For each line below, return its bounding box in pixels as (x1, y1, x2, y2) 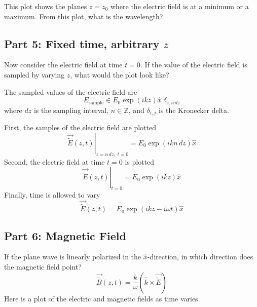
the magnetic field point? (4, 261, 82, 272)
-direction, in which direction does (147, 251, 253, 262)
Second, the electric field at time (4, 156, 105, 167)
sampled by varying (4, 69, 65, 80)
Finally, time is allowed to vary (4, 189, 100, 200)
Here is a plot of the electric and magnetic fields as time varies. (4, 293, 200, 303)
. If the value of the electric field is (140, 59, 247, 70)
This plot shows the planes (4, 1, 87, 11)
